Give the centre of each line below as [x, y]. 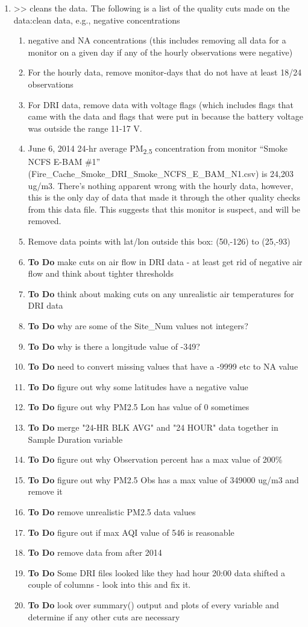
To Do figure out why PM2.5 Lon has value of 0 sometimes [139, 407]
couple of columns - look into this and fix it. [109, 584]
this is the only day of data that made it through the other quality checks [164, 197]
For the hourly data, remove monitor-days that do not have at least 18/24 [165, 72]
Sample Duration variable [75, 439]
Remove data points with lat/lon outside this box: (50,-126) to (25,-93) [159, 241]
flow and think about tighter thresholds [101, 273]
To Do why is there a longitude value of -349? [114, 346]
